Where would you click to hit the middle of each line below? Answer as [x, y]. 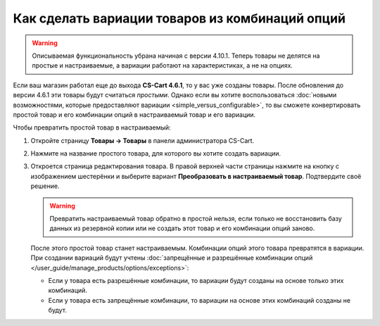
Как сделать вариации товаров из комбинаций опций [179, 18]
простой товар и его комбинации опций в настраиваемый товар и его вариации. [134, 114]
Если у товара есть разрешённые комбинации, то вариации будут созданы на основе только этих [196, 280]
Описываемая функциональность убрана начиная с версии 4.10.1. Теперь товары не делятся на [176, 56]
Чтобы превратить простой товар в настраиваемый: [92, 127]
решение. [45, 186]
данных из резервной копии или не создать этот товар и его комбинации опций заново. [182, 228]
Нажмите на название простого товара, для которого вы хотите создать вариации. [156, 153]
